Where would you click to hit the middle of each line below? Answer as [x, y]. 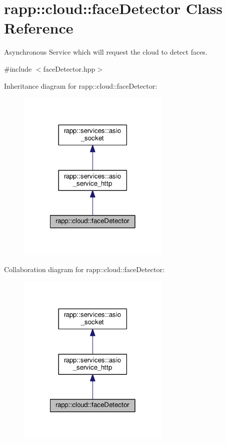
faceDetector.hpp [69, 68]
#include [18, 68]
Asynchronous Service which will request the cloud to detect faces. [106, 52]
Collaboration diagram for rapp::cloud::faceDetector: [84, 269]
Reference [39, 28]
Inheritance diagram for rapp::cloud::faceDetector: [81, 85]
